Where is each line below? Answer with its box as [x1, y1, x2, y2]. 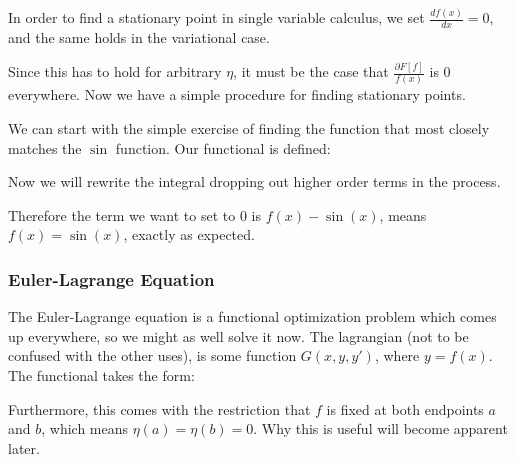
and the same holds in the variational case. [8, 27, 270, 48]
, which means [41, 418, 129, 439]
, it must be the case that [233, 61, 389, 82]
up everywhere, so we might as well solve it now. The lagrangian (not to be [8, 325, 469, 346]
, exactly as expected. [123, 224, 255, 245]
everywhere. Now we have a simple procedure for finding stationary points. [8, 84, 466, 105]
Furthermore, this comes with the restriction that [8, 398, 311, 419]
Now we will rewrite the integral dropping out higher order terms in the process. [8, 171, 501, 192]
